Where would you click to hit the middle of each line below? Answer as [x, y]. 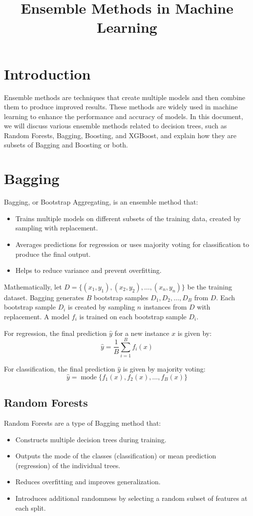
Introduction [47, 73]
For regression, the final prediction [55, 333]
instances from [165, 307]
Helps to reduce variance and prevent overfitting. [88, 270]
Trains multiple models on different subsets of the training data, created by [128, 218]
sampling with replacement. [57, 228]
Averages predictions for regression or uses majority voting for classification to [132, 244]
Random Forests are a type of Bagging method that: [83, 423]
